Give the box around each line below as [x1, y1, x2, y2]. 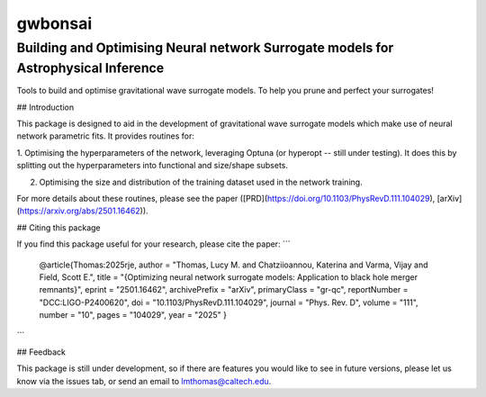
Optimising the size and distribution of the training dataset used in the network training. [39, 176, 364, 187]
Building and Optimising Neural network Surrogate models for [16, 40, 394, 56]
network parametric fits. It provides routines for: [16, 131, 195, 141]
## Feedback [16, 347, 67, 357]
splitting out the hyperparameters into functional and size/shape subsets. [16, 160, 288, 171]
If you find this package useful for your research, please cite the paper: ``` [16, 239, 291, 249]
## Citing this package [16, 221, 101, 233]
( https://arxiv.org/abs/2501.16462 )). [16, 205, 148, 216]
